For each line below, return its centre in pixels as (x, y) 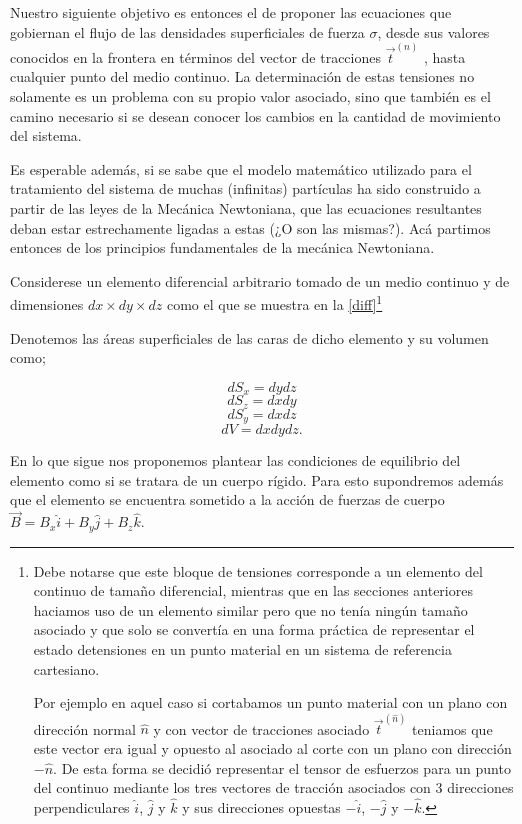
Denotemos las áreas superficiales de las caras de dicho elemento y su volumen (249, 337)
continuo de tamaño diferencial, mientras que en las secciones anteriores (253, 590)
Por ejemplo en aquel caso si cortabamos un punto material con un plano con (270, 702)
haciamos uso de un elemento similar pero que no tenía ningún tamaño (250, 609)
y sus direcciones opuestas (261, 807)
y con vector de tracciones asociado (261, 728)
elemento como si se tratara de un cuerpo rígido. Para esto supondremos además (257, 479)
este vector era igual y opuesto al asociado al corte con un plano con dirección (272, 748)
